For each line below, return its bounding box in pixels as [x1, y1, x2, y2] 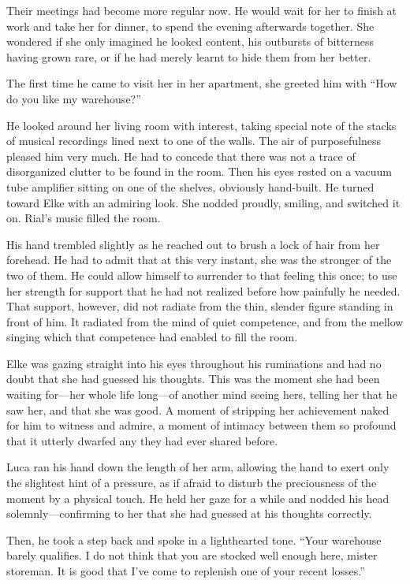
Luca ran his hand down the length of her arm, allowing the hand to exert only [6, 459, 389, 475]
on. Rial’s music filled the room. [6, 210, 161, 226]
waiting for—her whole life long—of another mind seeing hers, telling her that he [6, 386, 397, 403]
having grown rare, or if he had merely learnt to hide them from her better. [6, 48, 371, 65]
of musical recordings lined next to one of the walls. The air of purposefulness [6, 132, 382, 149]
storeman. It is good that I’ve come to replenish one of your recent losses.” [6, 563, 365, 578]
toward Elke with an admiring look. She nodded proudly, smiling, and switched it [6, 194, 401, 210]
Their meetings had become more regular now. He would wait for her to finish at [6, 2, 397, 18]
